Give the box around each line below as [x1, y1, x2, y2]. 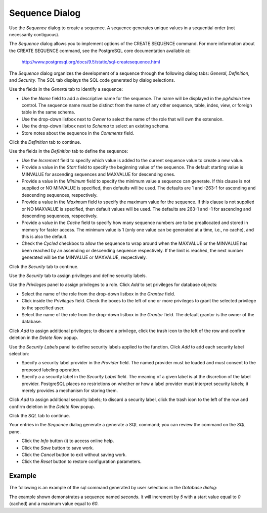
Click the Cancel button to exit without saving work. [21, 452, 127, 458]
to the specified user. [21, 305, 65, 311]
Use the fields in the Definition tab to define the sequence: [9, 148, 128, 154]
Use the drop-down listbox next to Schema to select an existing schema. [21, 123, 170, 129]
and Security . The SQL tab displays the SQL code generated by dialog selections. [9, 77, 176, 83]
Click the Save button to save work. [21, 445, 94, 451]
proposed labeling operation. [21, 367, 81, 373]
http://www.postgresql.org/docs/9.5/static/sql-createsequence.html [21, 59, 160, 65]
